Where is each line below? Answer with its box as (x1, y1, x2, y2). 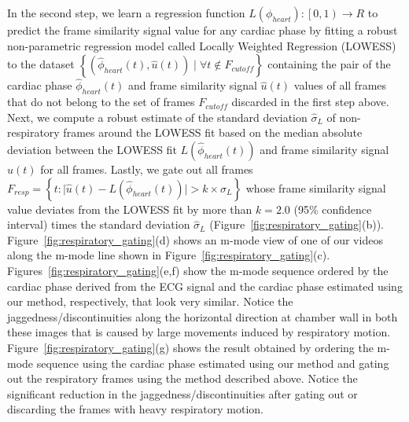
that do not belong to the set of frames (7, 94, 195, 110)
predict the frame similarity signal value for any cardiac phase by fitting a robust (7, 22, 398, 38)
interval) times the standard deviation (7, 216, 190, 233)
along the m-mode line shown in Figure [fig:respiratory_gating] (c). (7, 247, 330, 263)
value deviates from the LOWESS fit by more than (7, 200, 252, 217)
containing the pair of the (267, 56, 391, 72)
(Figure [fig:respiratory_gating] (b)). (209, 216, 384, 233)
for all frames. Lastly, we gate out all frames (40, 160, 253, 177)
